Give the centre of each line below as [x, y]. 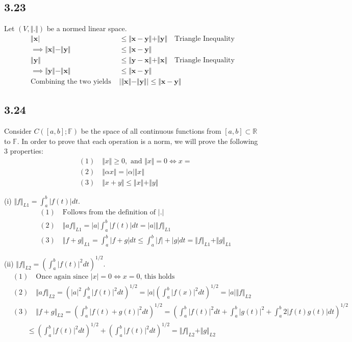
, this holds [157, 276]
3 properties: [24, 151]
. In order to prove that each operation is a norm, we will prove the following [137, 141]
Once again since [62, 276]
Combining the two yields [71, 81]
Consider [18, 131]
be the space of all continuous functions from [151, 131]
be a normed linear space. [87, 28]
